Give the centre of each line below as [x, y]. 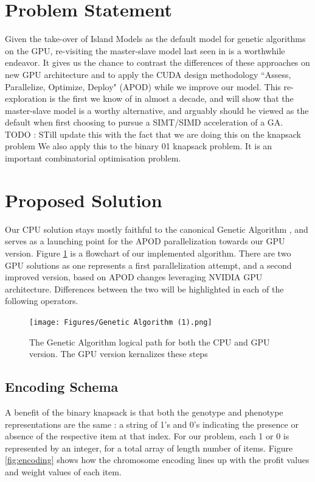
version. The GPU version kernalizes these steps [119, 354]
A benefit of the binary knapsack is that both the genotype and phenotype [144, 412]
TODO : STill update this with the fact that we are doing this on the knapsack [153, 134]
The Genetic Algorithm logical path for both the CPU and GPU [150, 342]
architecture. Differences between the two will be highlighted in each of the [144, 289]
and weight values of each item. [63, 471]
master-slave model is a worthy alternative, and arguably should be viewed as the [157, 110]
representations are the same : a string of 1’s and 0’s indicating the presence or [152, 424]
